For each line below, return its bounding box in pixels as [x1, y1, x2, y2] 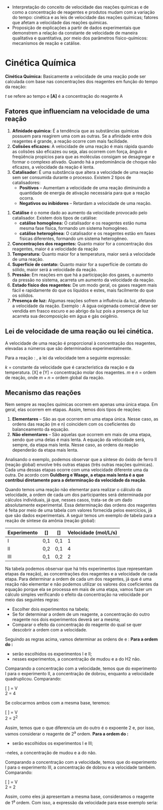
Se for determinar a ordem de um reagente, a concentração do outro [12, 611, 150, 617]
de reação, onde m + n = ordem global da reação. [5, 374, 105, 380]
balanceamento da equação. [12, 426, 70, 432]
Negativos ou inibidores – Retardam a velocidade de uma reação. [19, 200, 152, 206]
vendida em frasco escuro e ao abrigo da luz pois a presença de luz [12, 308, 148, 313]
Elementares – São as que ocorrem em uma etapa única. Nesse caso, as [12, 416, 159, 422]
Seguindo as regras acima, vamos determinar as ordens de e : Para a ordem [5, 636, 158, 642]
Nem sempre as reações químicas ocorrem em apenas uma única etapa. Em [5, 402, 158, 407]
